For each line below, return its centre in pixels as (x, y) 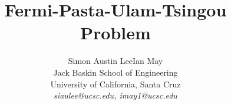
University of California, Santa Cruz (115, 84)
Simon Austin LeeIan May (115, 61)
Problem (115, 33)
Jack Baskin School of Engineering (115, 72)
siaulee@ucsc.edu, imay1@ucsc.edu (115, 95)
